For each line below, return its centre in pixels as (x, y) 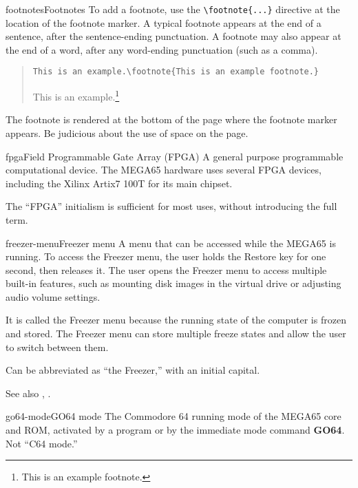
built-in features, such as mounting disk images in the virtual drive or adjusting (173, 283)
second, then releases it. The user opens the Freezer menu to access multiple (166, 269)
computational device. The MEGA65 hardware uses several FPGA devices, (164, 170)
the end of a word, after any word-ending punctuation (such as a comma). (162, 49)
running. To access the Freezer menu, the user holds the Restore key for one (166, 256)
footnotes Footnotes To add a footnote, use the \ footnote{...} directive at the (173, 9)
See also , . (28, 393)
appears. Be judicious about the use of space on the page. (127, 132)
